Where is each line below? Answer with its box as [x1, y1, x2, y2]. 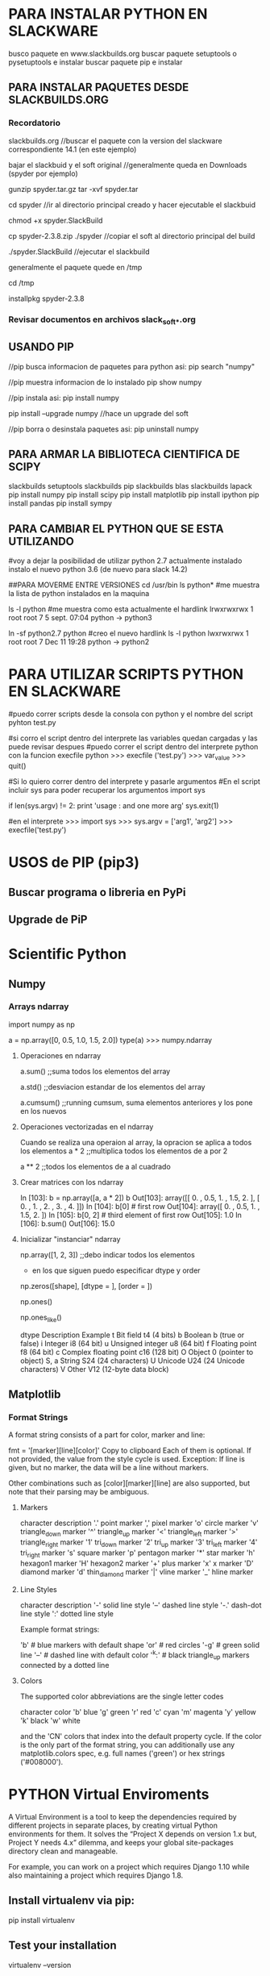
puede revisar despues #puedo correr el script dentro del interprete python [8, 742, 259, 752]
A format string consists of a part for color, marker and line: [8, 1430, 206, 1440]
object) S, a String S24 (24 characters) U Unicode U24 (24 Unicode [19, 1356, 245, 1365]
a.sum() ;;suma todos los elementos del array [19, 1066, 171, 1076]
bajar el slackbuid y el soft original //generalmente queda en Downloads [8, 160, 247, 169]
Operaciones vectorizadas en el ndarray [19, 1122, 154, 1132]
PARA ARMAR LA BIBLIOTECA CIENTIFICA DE [8, 448, 240, 461]
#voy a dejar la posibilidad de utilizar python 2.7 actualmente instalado [8, 556, 243, 565]
